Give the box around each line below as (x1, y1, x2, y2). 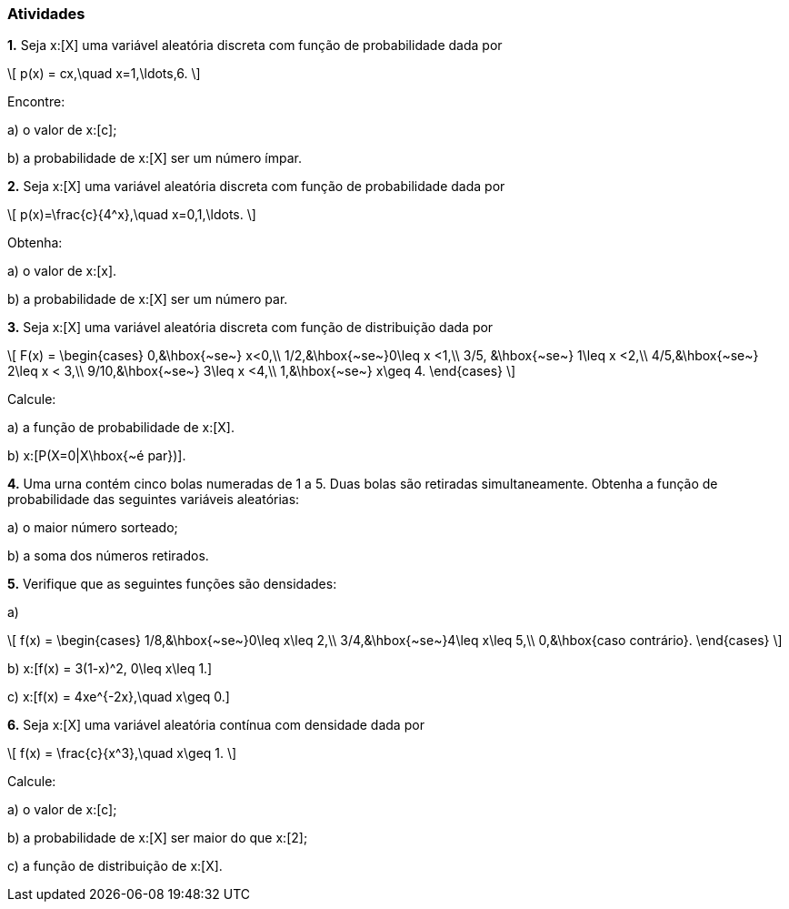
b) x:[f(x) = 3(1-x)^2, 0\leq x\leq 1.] (7, 661, 213, 677)
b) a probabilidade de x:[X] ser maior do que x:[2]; (7, 830, 308, 846)
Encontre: (7, 94, 65, 110)
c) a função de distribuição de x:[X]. (7, 858, 223, 874)
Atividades (7, 5, 85, 23)
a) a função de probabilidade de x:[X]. (7, 419, 235, 436)
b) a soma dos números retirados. (7, 548, 209, 564)
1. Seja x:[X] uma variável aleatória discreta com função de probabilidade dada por (7, 37, 503, 54)
